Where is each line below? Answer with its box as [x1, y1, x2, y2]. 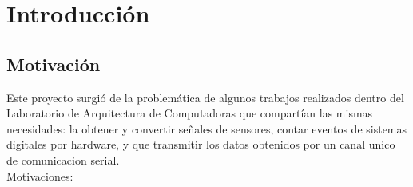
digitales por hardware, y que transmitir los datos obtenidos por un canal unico [6, 136, 395, 153]
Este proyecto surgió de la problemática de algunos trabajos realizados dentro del [6, 89, 404, 105]
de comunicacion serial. [6, 151, 120, 168]
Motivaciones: [6, 167, 73, 184]
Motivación [6, 51, 101, 76]
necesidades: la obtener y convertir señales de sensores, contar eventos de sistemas [6, 120, 407, 137]
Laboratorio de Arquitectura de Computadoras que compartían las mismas [6, 105, 373, 121]
